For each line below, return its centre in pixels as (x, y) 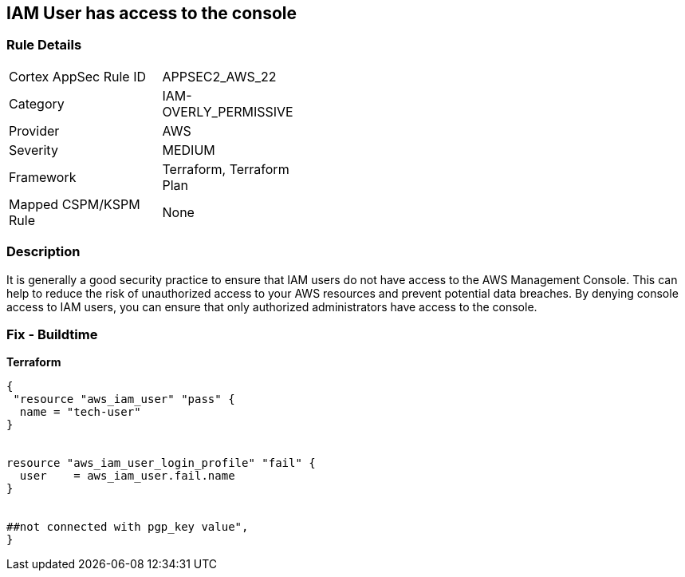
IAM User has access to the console (152, 13)
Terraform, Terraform (226, 169)
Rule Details (44, 45)
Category (37, 103)
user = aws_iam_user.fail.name (127, 476)
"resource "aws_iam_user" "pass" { (124, 399)
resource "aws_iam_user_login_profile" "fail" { (161, 463)
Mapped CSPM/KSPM (75, 204)
